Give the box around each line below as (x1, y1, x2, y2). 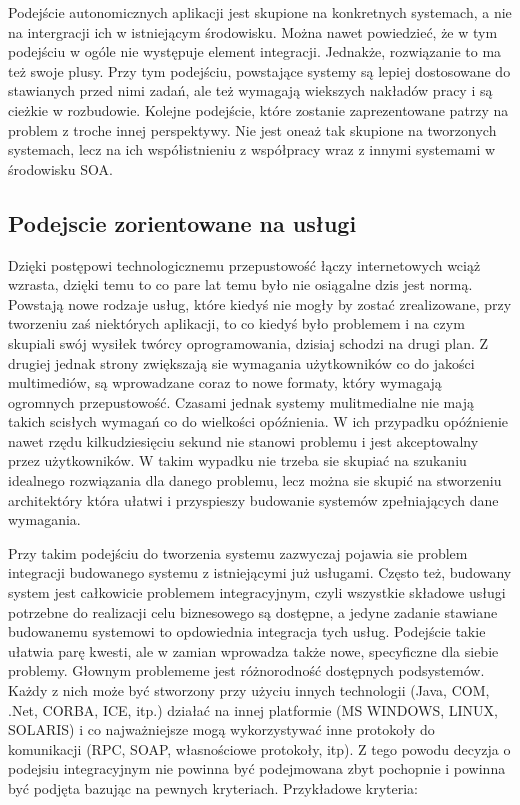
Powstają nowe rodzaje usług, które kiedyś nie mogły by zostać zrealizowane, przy (8, 293, 512, 314)
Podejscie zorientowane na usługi (8, 207, 357, 238)
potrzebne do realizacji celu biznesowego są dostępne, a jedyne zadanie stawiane (8, 601, 498, 622)
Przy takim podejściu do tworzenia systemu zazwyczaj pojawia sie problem (8, 542, 468, 563)
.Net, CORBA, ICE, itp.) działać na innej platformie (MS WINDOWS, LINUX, (8, 699, 498, 720)
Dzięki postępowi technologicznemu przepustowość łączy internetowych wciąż (8, 254, 481, 275)
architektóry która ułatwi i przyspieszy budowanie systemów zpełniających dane (8, 489, 499, 510)
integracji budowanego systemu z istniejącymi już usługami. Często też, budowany (8, 562, 512, 583)
